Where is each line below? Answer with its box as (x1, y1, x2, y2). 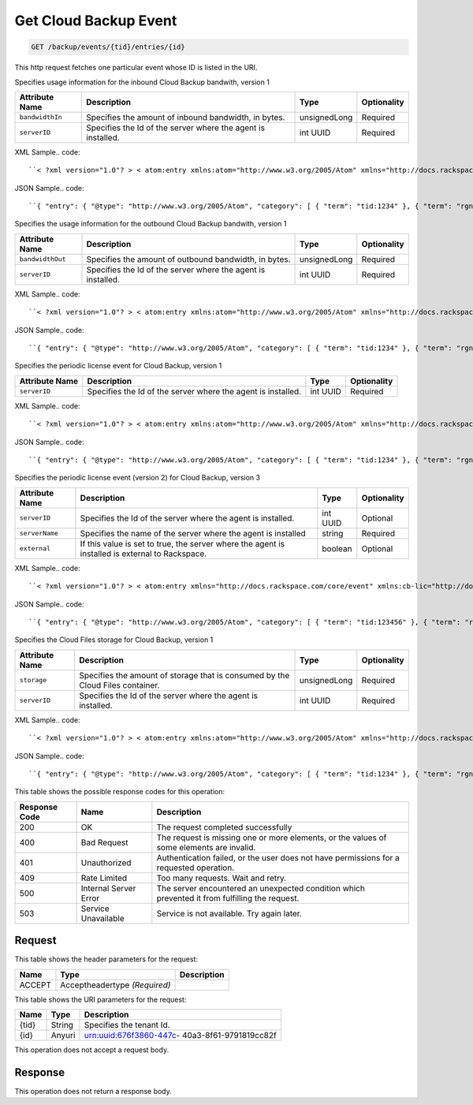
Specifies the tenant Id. (84, 1019, 170, 1030)
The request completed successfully (156, 821, 292, 832)
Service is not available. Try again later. (156, 908, 303, 919)
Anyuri (50, 1029, 76, 1040)
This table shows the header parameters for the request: (14, 954, 199, 964)
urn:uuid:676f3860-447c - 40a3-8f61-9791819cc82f (84, 1029, 277, 1040)
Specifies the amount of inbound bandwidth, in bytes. (86, 111, 285, 122)
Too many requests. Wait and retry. (156, 872, 287, 883)
